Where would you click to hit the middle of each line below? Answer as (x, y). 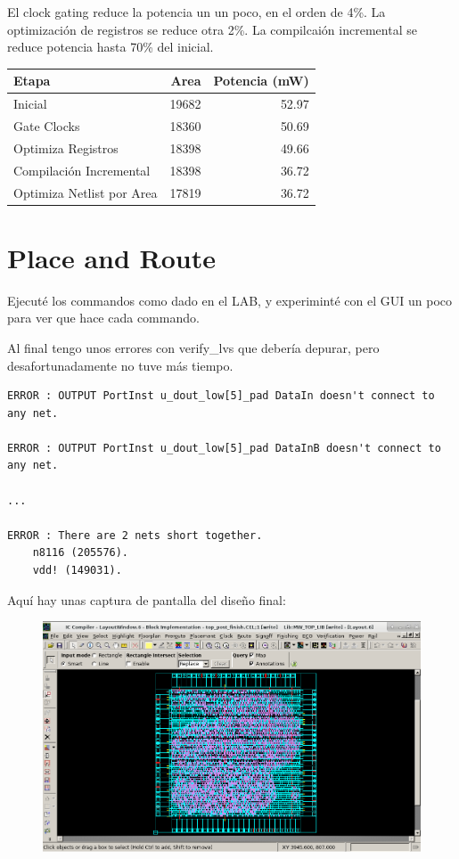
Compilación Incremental (82, 170)
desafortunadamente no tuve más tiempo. (120, 365)
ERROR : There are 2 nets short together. (135, 535)
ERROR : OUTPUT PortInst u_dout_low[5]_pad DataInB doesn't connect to (224, 448)
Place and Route (111, 257)
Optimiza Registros (66, 147)
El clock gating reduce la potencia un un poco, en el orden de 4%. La (197, 12)
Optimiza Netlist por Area (86, 192)
